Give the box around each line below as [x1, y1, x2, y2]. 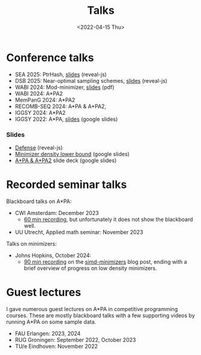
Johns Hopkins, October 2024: [14, 252, 92, 259]
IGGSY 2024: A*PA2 [14, 109, 66, 116]
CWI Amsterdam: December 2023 [14, 209, 99, 216]
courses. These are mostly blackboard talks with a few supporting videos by [6, 312, 195, 319]
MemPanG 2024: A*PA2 [14, 96, 76, 103]
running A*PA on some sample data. [6, 318, 97, 325]
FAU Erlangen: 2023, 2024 [14, 330, 81, 337]
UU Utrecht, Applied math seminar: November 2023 [14, 228, 143, 235]
